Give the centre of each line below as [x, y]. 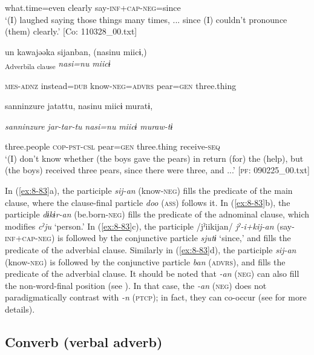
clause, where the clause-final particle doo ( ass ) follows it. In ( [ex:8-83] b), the [148, 202]
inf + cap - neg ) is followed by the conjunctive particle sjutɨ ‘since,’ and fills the [148, 238]
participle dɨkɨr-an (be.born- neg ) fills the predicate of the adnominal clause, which [157, 214]
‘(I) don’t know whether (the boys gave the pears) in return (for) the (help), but [154, 158]
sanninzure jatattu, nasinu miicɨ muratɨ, [79, 106]
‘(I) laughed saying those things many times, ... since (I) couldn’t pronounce [146, 19]
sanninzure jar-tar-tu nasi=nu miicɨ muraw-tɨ [89, 126]
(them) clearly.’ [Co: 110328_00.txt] [71, 31]
